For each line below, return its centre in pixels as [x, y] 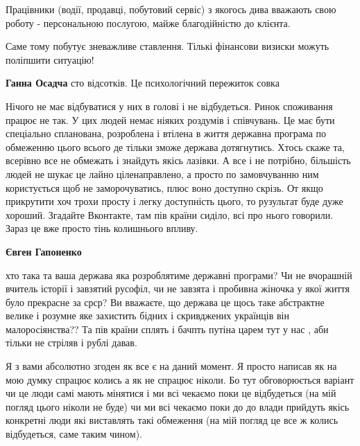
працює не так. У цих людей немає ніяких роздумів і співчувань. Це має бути [170, 119]
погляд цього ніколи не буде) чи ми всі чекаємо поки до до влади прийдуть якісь [178, 406]
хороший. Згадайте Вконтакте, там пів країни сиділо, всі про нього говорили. [170, 214]
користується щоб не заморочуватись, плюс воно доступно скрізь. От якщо [164, 187]
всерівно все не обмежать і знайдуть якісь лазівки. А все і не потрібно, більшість [178, 160]
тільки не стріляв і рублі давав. [71, 342]
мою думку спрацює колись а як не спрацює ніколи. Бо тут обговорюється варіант [180, 379]
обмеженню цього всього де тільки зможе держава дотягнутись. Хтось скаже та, [175, 146]
